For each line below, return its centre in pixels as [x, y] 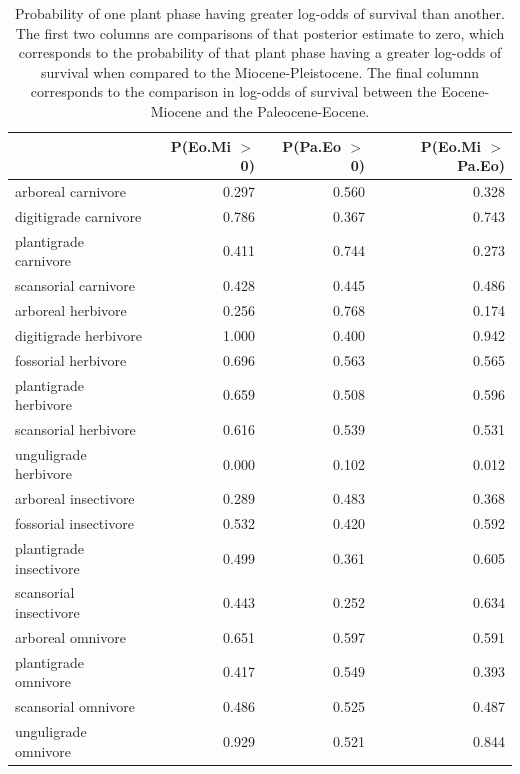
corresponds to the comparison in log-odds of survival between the [233, 91]
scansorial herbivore [75, 428]
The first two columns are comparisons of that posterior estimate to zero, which [260, 32]
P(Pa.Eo [311, 145]
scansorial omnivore [75, 706]
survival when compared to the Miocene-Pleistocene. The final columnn [260, 71]
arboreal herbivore [71, 309]
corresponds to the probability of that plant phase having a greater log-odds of [260, 52]
